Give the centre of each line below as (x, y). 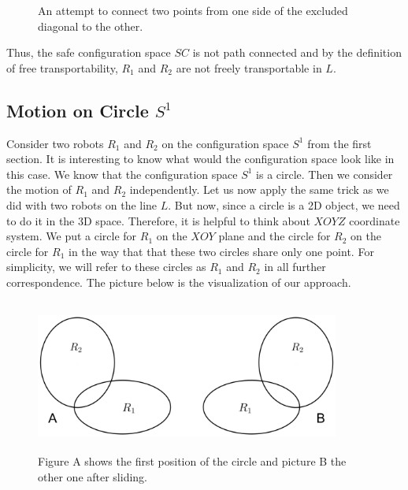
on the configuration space (225, 143)
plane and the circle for (274, 236)
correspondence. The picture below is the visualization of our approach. (179, 282)
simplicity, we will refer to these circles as (106, 267)
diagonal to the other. (91, 26)
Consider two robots (55, 143)
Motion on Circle (78, 110)
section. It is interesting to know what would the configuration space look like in (200, 159)
